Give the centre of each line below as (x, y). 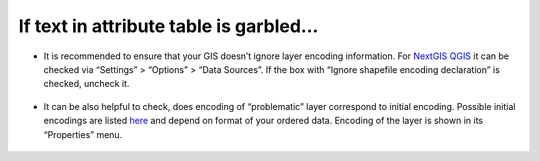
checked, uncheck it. (86, 84)
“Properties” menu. (83, 134)
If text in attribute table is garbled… (168, 26)
